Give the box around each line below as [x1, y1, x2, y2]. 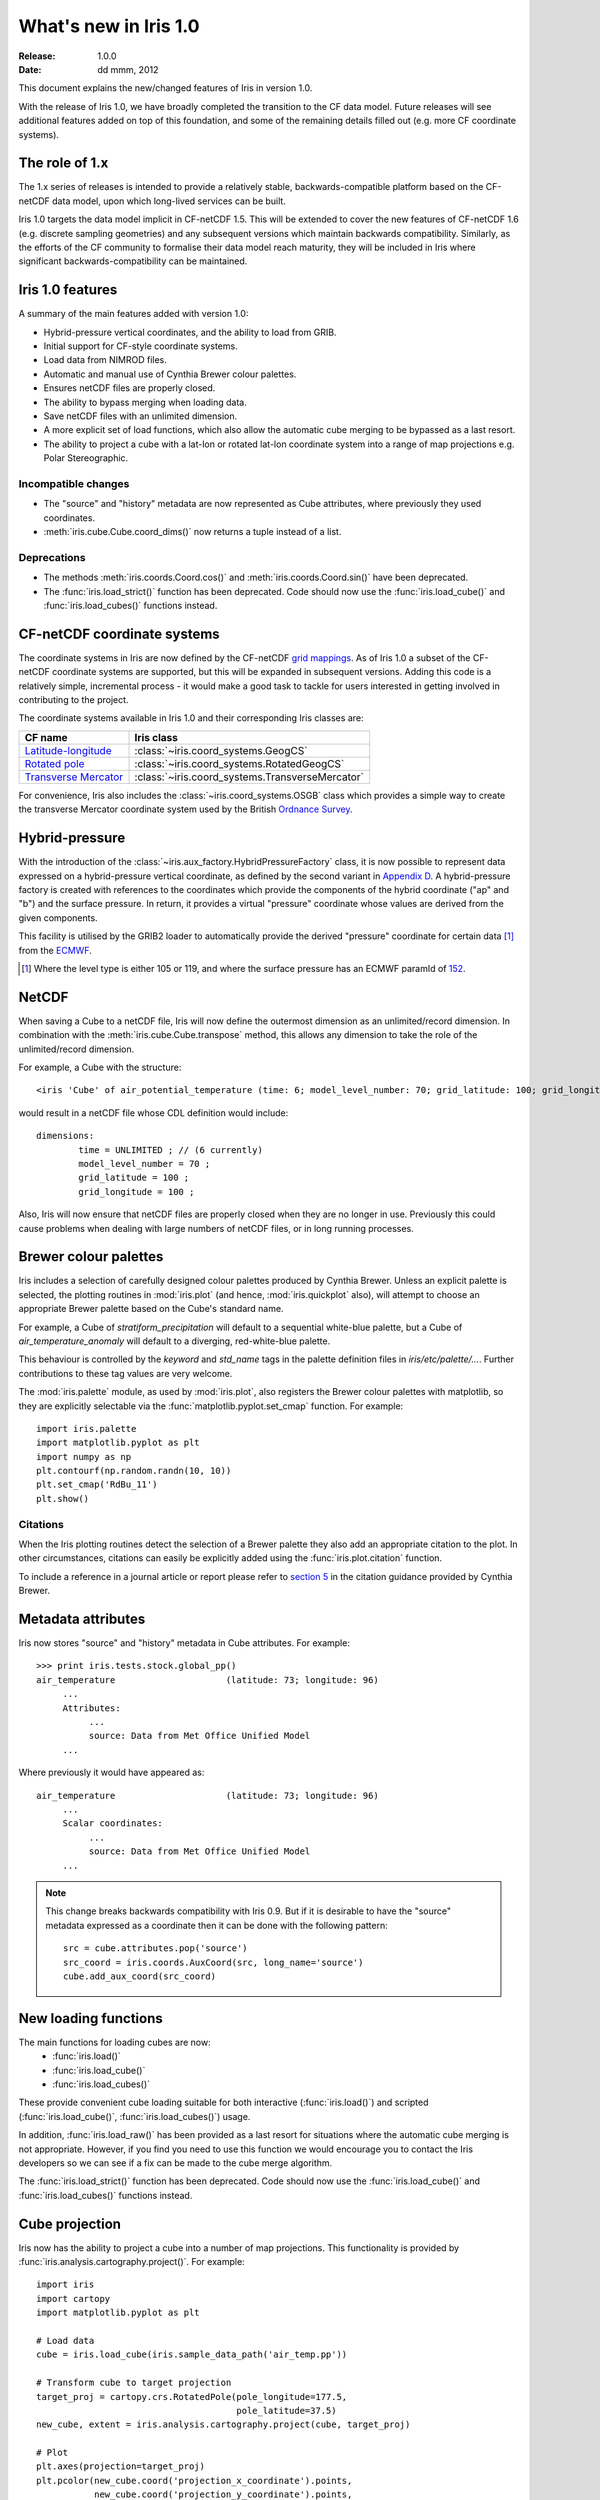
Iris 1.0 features [18, 281, 118, 299]
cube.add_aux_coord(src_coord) [63, 1970, 217, 1982]
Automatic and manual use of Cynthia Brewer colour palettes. [43, 368, 297, 380]
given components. [18, 911, 99, 924]
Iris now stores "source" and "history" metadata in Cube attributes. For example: [18, 1637, 350, 1649]
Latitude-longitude [24, 743, 112, 757]
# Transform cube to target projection [36, 2377, 232, 2389]
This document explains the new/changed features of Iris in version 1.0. [18, 82, 313, 94]
